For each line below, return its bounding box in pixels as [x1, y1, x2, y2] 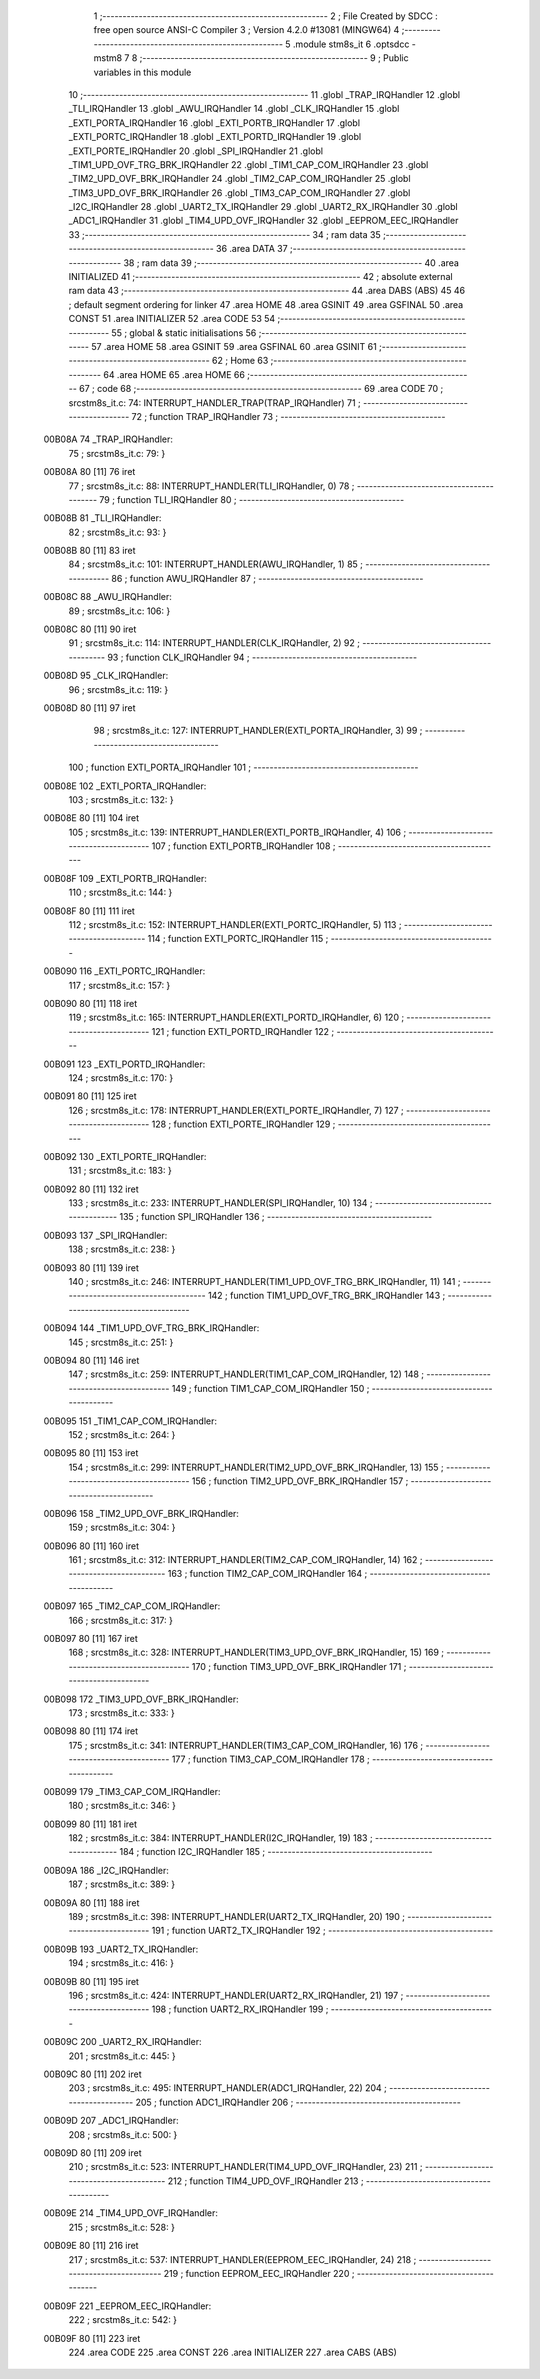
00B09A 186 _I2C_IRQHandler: [43, 1864, 170, 1876]
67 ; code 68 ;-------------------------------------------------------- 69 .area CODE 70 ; [78, 383, 444, 395]
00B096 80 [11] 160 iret [43, 1540, 140, 1552]
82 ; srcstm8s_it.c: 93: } [68, 526, 167, 538]
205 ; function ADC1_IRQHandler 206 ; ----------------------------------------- [135, 2096, 462, 2108]
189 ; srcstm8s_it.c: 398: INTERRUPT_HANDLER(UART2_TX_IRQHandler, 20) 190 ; [68, 1911, 405, 1923]
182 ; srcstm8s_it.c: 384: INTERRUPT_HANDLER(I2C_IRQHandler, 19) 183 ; [68, 1832, 374, 1844]
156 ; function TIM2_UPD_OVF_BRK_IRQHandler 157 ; [191, 1475, 409, 1487]
